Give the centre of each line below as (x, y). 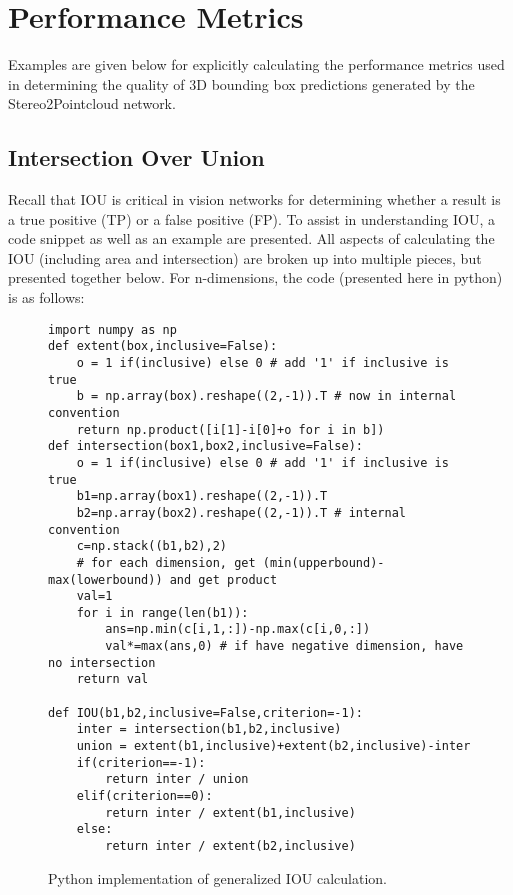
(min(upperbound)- (323, 562)
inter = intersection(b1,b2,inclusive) (209, 729)
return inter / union (177, 779)
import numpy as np (112, 329)
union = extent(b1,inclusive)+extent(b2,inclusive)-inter (273, 746)
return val (112, 679)
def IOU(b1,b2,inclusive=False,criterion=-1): (205, 712)
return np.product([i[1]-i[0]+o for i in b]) (230, 429)
